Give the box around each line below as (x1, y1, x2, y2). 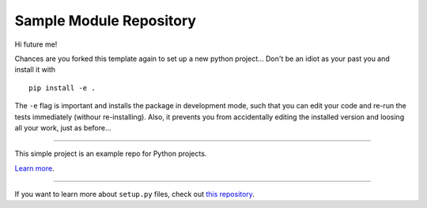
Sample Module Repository (14, 12, 197, 29)
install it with (14, 65, 55, 74)
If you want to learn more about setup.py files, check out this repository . (14, 190, 255, 199)
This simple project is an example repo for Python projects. (14, 149, 207, 158)
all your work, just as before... (14, 123, 111, 132)
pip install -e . (28, 83, 96, 93)
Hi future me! (14, 40, 58, 49)
